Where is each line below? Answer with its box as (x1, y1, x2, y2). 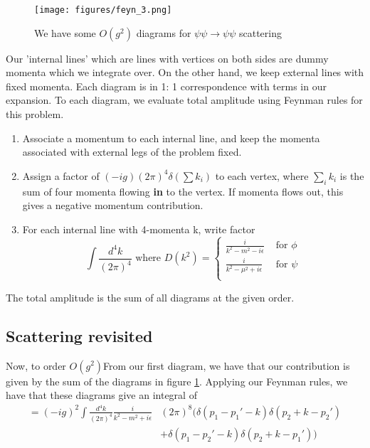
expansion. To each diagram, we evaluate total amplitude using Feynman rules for (6, 92, 363, 107)
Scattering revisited (6, 324, 153, 346)
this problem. (6, 107, 64, 122)
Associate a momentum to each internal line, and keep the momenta (22, 130, 320, 145)
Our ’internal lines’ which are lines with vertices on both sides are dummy (6, 50, 329, 65)
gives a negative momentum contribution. (22, 198, 203, 213)
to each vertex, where (215, 168, 309, 183)
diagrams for (136, 25, 191, 40)
